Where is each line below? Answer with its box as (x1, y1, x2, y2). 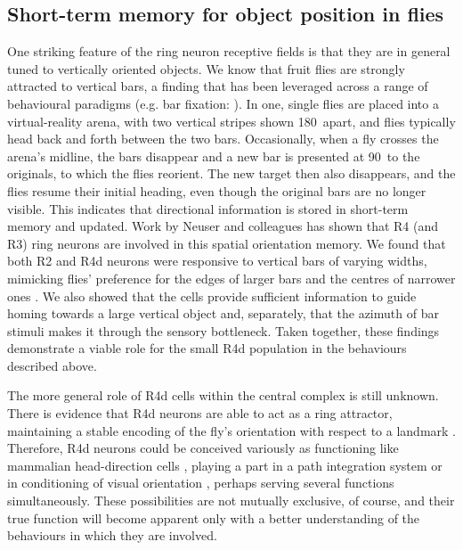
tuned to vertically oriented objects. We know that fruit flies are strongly (7, 59, 405, 78)
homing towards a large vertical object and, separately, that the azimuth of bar (7, 304, 439, 323)
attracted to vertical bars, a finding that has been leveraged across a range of (7, 77, 428, 95)
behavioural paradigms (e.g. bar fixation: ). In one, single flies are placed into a (7, 94, 439, 112)
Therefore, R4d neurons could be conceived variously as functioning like (7, 439, 399, 457)
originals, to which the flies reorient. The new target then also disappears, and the (7, 164, 456, 183)
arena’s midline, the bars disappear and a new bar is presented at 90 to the (7, 146, 420, 165)
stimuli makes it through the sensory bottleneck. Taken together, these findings (7, 321, 440, 340)
